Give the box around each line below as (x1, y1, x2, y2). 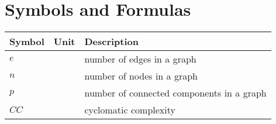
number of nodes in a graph (84, 69, 198, 83)
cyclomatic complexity (84, 103, 175, 117)
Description (84, 35, 139, 49)
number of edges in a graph (84, 52, 196, 66)
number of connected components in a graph (84, 86, 267, 100)
